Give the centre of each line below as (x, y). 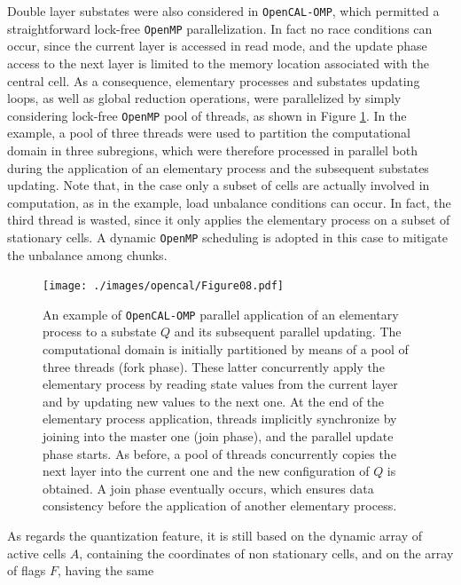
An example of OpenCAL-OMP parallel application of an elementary (221, 314)
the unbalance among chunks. (87, 254)
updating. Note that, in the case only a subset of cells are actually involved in (219, 185)
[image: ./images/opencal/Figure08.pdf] (164, 286)
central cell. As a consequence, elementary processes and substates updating (214, 80)
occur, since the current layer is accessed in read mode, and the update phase (217, 46)
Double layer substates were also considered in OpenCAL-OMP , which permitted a (223, 11)
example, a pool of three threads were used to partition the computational (209, 133)
